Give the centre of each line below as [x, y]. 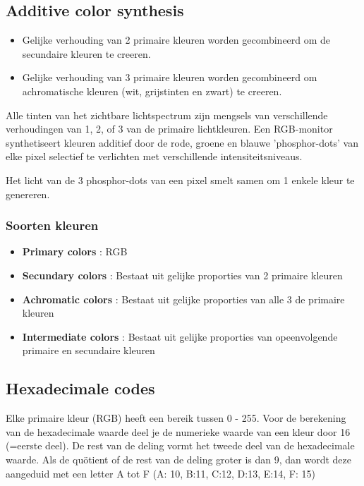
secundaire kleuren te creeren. [86, 53]
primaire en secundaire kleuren [89, 350]
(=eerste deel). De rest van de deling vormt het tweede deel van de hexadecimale [180, 445]
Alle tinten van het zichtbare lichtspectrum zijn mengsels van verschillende [167, 115]
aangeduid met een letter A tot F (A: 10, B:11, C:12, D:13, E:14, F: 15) [160, 473]
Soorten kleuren [52, 225]
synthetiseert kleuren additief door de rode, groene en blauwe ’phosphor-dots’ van [182, 142]
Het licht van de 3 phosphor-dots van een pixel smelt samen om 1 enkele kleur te [180, 180]
